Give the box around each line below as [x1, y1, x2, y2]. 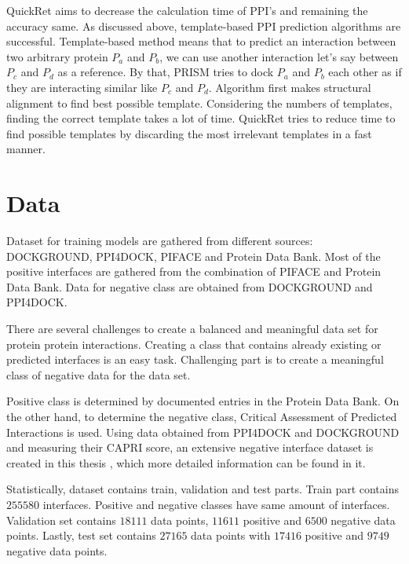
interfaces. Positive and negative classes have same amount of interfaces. [42, 496, 390, 512]
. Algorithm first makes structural [208, 79, 371, 95]
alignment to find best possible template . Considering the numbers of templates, [6, 94, 393, 111]
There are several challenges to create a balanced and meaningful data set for [6, 320, 378, 337]
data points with [191, 527, 271, 544]
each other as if [328, 64, 402, 80]
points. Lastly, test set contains [6, 527, 156, 544]
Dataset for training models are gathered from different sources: [6, 233, 313, 249]
